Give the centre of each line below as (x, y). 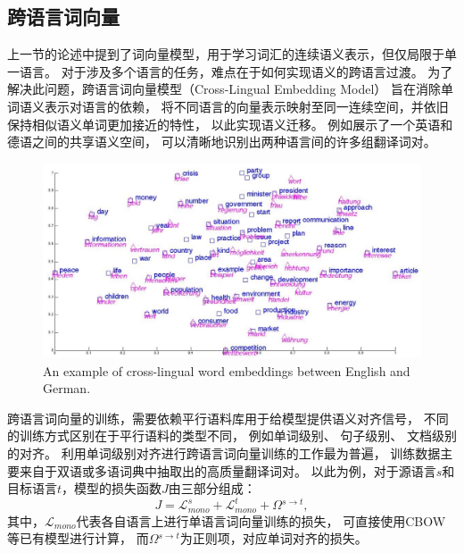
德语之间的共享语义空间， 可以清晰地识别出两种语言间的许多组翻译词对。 (222, 142)
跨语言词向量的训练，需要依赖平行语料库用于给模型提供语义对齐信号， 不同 (228, 418)
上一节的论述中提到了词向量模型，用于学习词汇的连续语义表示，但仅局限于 (226, 54)
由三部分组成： (212, 488)
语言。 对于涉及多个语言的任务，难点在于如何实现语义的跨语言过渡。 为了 (236, 71)
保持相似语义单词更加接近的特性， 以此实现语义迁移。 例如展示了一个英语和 (230, 124)
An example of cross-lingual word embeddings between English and (227, 370)
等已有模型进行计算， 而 (78, 538)
